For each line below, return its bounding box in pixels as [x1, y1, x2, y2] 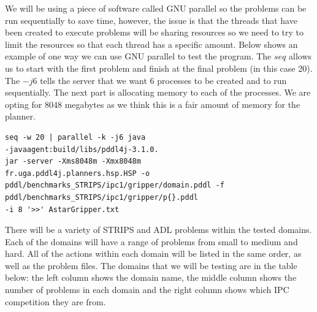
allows [288, 50, 312, 63]
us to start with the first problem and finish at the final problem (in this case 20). [5, 61, 313, 74]
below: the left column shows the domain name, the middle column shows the [5, 271, 297, 284]
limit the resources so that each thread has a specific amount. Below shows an [5, 37, 298, 50]
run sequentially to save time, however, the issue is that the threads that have [5, 13, 297, 26]
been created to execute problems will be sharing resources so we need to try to [5, 26, 304, 39]
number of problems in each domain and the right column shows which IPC [5, 283, 289, 296]
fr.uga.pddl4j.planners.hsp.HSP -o [5, 169, 150, 178]
